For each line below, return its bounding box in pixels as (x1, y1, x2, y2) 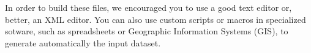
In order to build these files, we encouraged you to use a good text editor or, (5, 1, 292, 13)
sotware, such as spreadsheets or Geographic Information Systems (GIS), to (5, 25, 288, 37)
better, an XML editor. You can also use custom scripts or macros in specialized (5, 13, 306, 25)
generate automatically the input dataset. (5, 36, 161, 49)
